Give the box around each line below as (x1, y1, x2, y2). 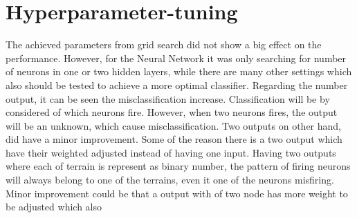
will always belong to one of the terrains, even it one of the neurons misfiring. (6, 172, 334, 187)
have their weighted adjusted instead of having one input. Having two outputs (6, 145, 336, 159)
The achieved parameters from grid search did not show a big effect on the (6, 37, 322, 52)
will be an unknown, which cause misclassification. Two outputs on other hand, (6, 118, 341, 132)
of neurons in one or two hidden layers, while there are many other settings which (6, 64, 352, 79)
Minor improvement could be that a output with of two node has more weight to (6, 186, 348, 200)
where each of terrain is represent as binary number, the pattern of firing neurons (6, 159, 351, 173)
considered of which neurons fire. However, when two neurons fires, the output (6, 105, 338, 119)
